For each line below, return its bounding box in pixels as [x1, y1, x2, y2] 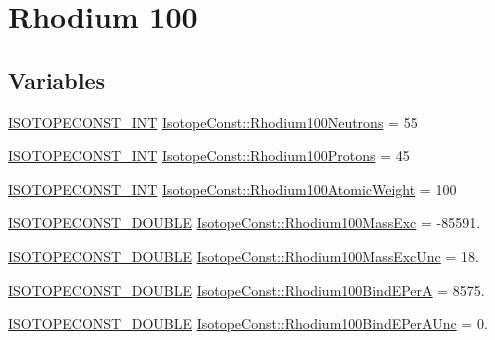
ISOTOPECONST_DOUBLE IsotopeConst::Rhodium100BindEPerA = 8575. [8, 279, 485, 300]
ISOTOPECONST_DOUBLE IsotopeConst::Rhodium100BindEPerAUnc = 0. [8, 313, 488, 334]
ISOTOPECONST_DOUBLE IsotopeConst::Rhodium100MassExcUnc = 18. [8, 245, 479, 266]
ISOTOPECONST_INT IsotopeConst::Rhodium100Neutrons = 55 [8, 111, 418, 132]
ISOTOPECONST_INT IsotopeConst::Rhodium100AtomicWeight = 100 [8, 178, 457, 199]
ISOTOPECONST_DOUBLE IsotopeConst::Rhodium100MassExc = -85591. [8, 212, 481, 233]
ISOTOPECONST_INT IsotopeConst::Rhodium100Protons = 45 [8, 145, 410, 166]
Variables [8, 64, 106, 95]
